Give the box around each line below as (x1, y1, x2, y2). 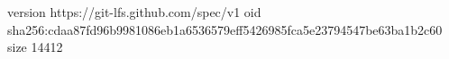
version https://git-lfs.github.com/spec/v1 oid (7, 3, 261, 21)
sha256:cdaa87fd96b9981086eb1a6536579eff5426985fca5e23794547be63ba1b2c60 (7, 20, 443, 38)
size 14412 (7, 38, 63, 56)
